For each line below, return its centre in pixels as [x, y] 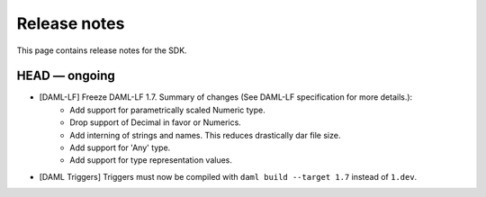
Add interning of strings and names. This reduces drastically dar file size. [205, 135]
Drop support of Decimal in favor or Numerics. [156, 122]
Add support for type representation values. [151, 160]
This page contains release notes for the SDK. [102, 50]
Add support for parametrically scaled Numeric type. [167, 110]
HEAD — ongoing [66, 76]
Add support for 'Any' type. [120, 148]
